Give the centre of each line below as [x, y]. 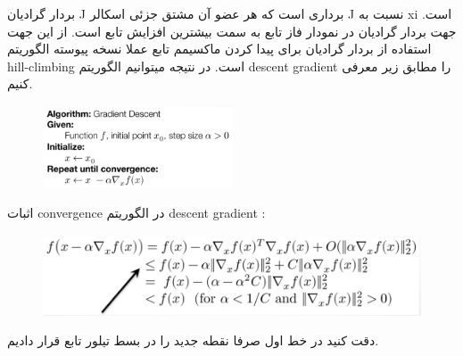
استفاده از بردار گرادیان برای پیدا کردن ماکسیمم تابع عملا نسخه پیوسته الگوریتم [219, 49]
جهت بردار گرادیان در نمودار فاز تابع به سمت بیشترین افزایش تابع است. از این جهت [232, 31]
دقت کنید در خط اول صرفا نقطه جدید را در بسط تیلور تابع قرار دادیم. [193, 340]
